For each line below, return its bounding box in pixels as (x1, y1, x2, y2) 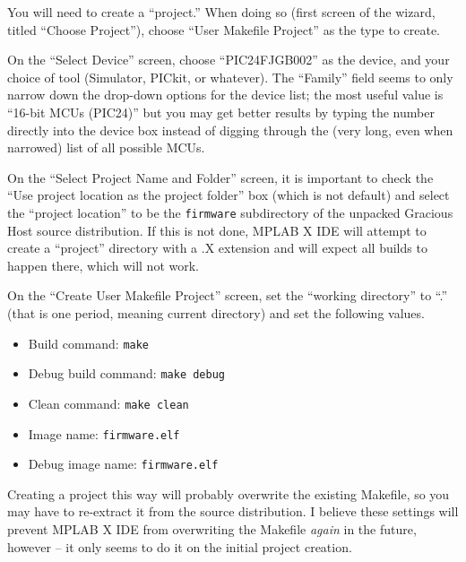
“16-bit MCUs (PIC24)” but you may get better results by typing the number (7, 102, 435, 121)
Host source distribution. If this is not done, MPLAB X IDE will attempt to (7, 220, 427, 239)
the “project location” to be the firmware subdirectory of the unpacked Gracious (7, 203, 453, 221)
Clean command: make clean (28, 393, 189, 412)
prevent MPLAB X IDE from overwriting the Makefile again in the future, (7, 520, 417, 539)
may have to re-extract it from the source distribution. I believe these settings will (7, 502, 459, 521)
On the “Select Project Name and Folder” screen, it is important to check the (7, 168, 434, 186)
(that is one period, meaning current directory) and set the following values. (7, 303, 425, 322)
